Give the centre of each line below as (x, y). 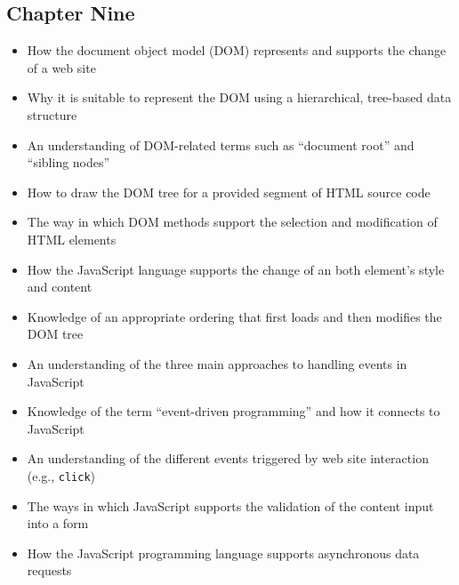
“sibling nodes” (68, 162)
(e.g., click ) (61, 475)
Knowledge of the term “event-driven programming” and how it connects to (234, 411)
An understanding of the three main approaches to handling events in (217, 363)
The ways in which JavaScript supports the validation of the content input (230, 505)
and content (60, 287)
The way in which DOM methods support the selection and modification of (232, 222)
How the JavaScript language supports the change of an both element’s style (236, 269)
